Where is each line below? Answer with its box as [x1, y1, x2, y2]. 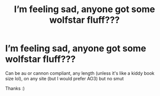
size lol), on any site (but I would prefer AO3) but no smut [5, 75, 124, 81]
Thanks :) [5, 85, 25, 91]
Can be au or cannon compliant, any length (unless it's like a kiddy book [5, 70, 155, 76]
